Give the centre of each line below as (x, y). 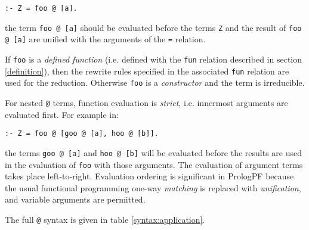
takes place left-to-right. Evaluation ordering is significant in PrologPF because (149, 176)
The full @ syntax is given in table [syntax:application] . (105, 219)
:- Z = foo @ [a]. (41, 8)
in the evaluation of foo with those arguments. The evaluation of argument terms (154, 164)
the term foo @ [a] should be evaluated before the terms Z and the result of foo (153, 27)
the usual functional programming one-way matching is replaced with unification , (153, 187)
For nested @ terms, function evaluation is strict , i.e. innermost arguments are (146, 102)
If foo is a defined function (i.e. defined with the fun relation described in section (154, 59)
